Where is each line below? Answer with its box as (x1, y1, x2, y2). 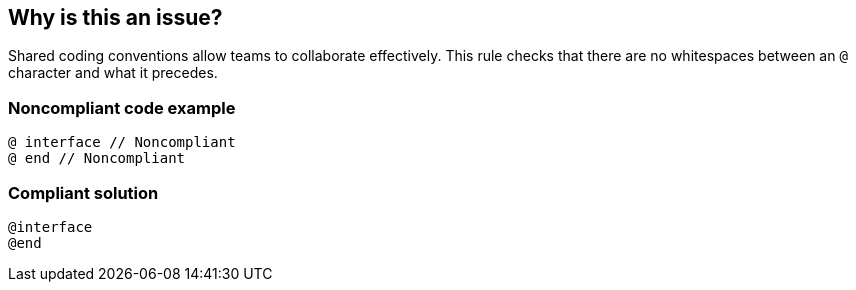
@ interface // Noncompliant (8, 134, 236, 151)
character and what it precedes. (8, 64, 218, 82)
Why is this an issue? (8, 5, 223, 30)
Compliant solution (8, 182, 159, 203)
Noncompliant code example (8, 97, 236, 118)
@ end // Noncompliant (8, 150, 186, 167)
